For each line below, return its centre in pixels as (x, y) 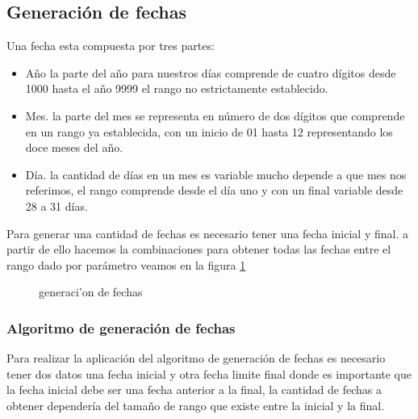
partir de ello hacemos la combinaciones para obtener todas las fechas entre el (199, 249)
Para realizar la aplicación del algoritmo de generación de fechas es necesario (196, 358)
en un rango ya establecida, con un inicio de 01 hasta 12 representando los (209, 131)
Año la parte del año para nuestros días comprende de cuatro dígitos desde (211, 72)
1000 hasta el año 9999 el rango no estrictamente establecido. (177, 88)
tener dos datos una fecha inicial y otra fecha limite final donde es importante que (209, 373)
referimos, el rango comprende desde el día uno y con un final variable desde (214, 190)
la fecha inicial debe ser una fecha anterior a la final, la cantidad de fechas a (194, 390)
